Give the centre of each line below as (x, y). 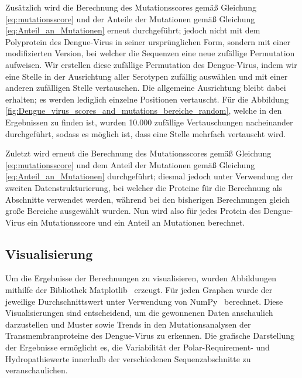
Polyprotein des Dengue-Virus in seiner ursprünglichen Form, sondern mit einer (148, 41)
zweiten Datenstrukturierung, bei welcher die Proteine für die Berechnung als (144, 187)
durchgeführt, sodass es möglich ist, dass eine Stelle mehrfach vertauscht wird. (146, 133)
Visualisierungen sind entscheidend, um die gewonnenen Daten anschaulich (139, 313)
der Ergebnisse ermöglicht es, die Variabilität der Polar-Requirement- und (138, 347)
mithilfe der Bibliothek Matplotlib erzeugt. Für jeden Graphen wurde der (139, 290)
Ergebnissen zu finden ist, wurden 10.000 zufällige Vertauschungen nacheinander (149, 122)
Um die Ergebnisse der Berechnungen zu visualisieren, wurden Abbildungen (141, 278)
